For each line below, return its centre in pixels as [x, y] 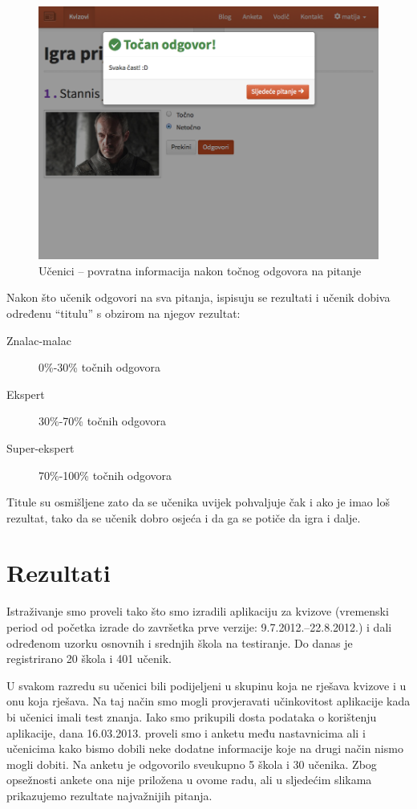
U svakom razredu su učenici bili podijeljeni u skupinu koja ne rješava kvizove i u [206, 685]
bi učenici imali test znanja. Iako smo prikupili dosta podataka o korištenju [192, 716]
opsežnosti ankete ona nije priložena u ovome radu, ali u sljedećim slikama [189, 780]
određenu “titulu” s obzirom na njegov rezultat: [123, 313]
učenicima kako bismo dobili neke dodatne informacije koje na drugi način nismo [205, 748]
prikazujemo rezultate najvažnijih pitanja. [109, 795]
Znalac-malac [39, 340]
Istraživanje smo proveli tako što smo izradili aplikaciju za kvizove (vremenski [198, 611]
